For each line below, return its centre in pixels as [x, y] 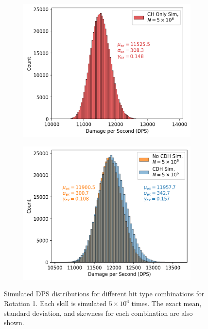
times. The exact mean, [166, 303]
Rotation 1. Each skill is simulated [55, 303]
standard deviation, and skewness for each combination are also [98, 313]
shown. [14, 322]
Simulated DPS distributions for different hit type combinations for [104, 294]
